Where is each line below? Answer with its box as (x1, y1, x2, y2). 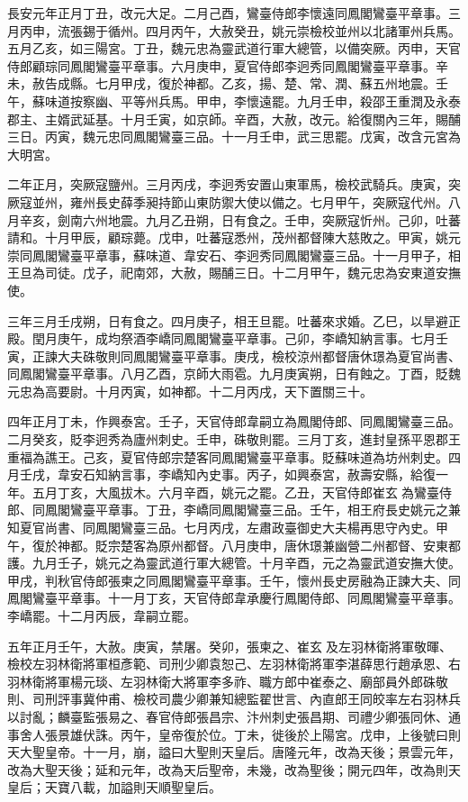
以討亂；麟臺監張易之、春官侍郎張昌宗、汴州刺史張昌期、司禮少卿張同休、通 (7, 706, 461, 725)
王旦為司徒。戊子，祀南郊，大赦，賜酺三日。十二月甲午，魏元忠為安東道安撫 (7, 263, 461, 282)
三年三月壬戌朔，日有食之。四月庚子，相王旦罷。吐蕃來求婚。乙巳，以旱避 (7, 311, 448, 330)
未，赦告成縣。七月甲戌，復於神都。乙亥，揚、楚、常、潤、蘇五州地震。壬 (7, 74, 448, 93)
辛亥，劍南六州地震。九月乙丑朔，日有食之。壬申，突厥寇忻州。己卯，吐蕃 (19, 210, 461, 229)
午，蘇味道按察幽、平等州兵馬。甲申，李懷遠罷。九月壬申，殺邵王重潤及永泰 (7, 91, 461, 110)
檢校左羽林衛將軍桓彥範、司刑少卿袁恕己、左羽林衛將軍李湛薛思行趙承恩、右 (7, 654, 461, 673)
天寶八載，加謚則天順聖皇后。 (44, 778, 221, 797)
